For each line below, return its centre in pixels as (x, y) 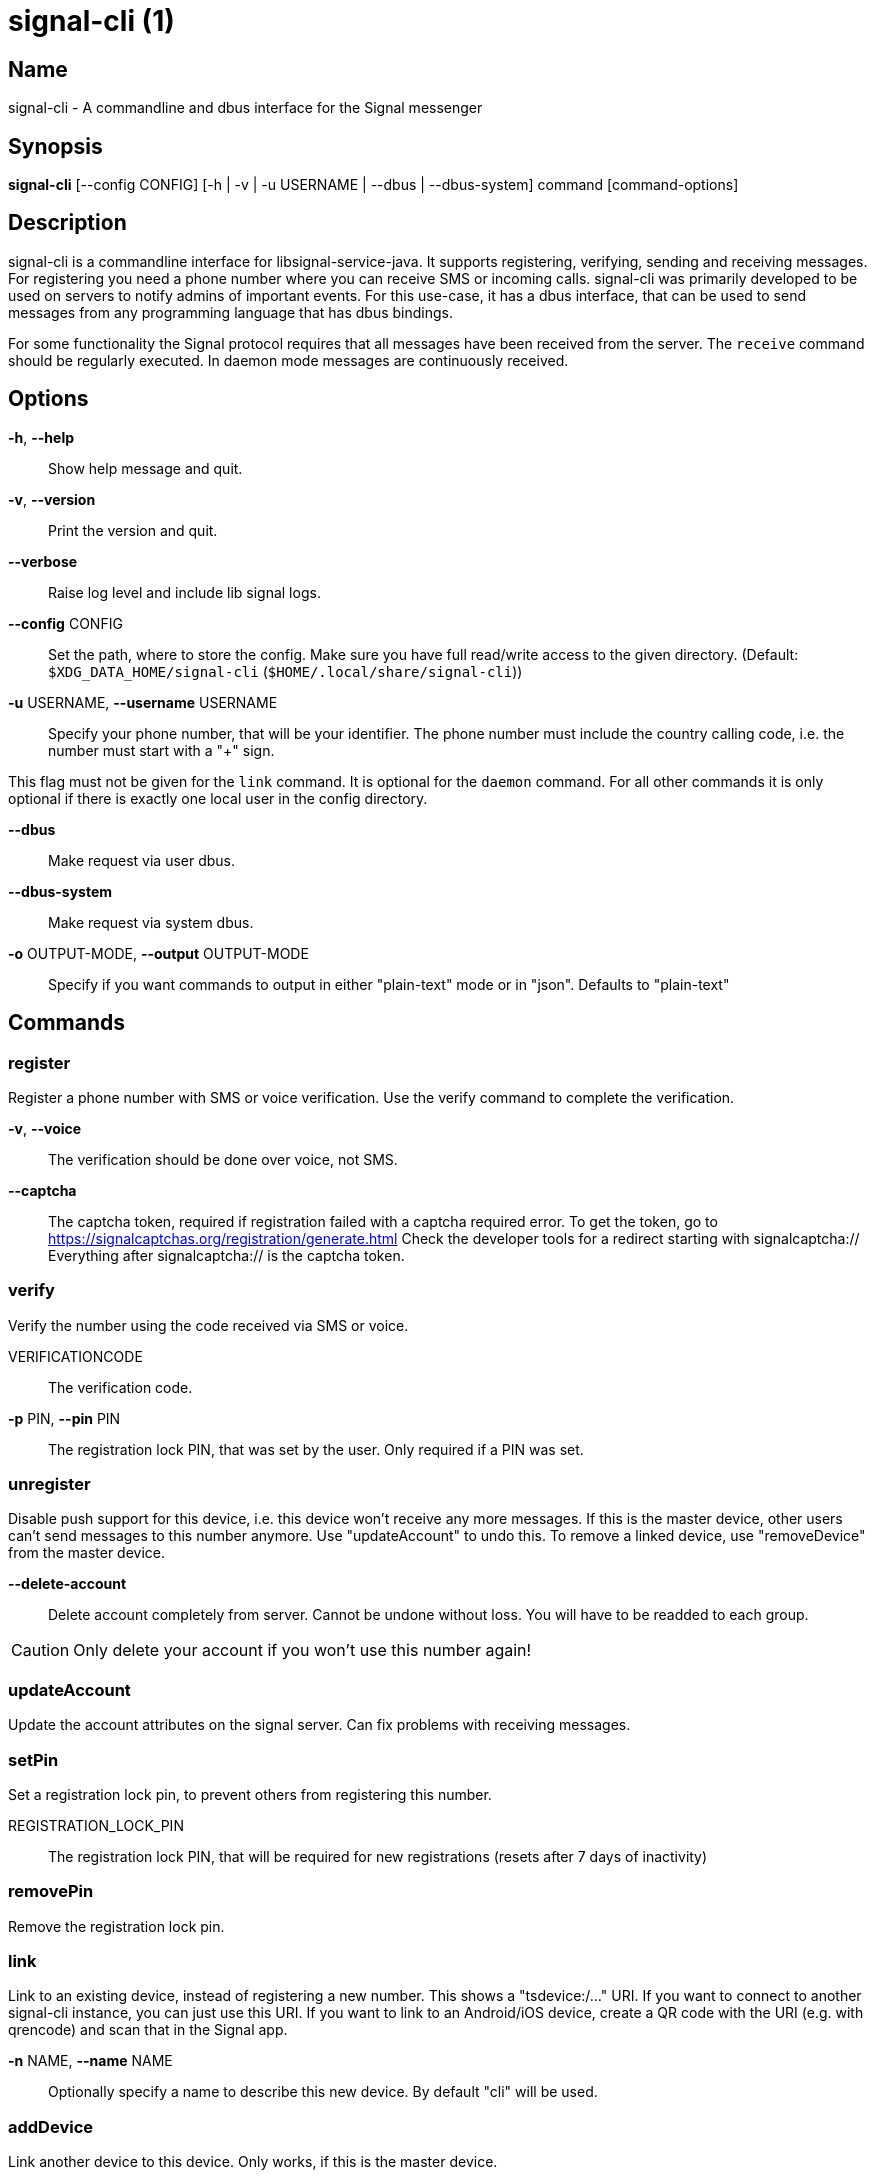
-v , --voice (45, 1128)
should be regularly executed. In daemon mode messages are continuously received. (288, 360)
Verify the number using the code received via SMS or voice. (208, 1325)
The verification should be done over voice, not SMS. (223, 1159)
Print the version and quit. (133, 530)
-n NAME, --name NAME (90, 2061)
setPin (33, 1759)
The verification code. (120, 1387)
